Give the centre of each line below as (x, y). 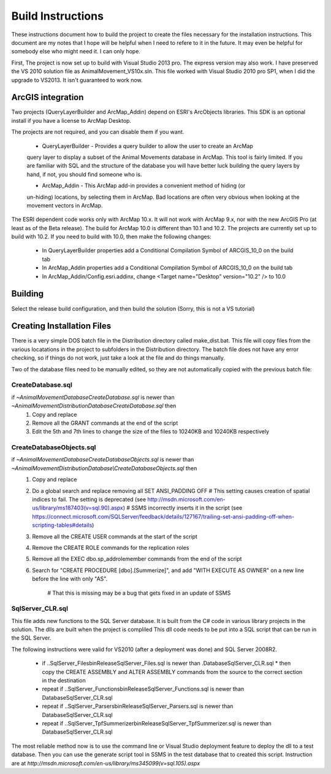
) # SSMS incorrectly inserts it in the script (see (183, 508)
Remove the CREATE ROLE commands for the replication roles (111, 548)
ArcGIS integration (48, 97)
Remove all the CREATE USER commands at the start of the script (115, 536)
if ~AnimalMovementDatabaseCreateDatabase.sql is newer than (93, 397)
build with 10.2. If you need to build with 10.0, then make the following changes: (111, 237)
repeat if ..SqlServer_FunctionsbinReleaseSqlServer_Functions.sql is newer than (143, 689)
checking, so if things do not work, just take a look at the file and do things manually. (118, 358)
